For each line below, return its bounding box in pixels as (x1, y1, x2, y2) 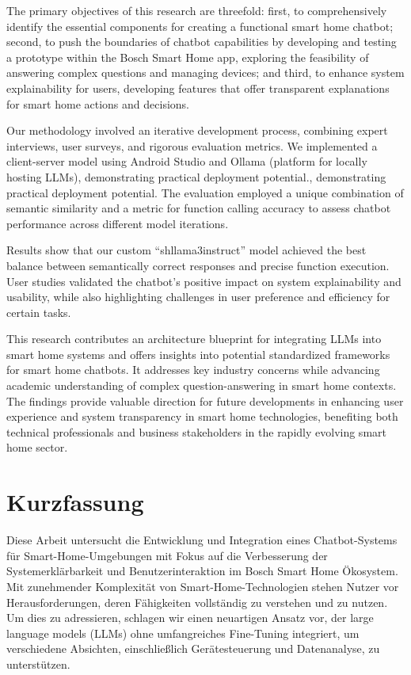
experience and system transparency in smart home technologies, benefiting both (6, 408, 398, 425)
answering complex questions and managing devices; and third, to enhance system (6, 64, 405, 81)
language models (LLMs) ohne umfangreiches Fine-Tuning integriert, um (6, 624, 360, 641)
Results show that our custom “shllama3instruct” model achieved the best (6, 242, 367, 258)
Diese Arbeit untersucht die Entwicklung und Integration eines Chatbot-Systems (6, 532, 398, 548)
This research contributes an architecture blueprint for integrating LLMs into (6, 330, 382, 347)
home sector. (6, 439, 68, 456)
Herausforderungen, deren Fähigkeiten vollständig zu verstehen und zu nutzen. (6, 593, 388, 610)
